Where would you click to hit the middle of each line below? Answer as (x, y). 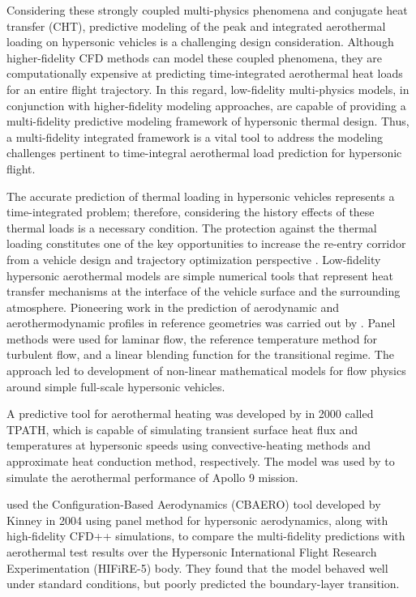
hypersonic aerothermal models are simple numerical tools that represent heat (200, 275)
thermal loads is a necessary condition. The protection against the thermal (192, 227)
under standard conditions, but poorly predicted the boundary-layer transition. (203, 584)
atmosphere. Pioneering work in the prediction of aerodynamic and (173, 307)
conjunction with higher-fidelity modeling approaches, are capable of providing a (206, 105)
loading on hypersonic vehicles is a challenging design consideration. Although (200, 42)
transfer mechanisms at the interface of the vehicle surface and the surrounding (204, 291)
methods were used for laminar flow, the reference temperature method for (192, 338)
